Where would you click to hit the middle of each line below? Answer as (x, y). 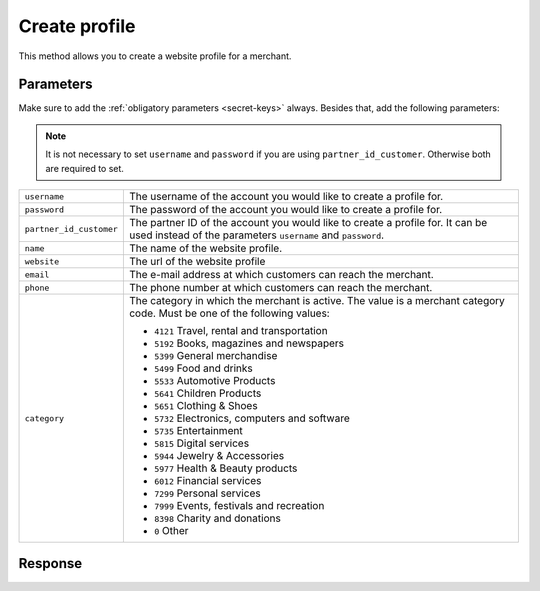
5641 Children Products (207, 393)
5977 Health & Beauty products (225, 468)
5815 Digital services (201, 443)
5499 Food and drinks (203, 368)
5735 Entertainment (198, 431)
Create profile (77, 26)
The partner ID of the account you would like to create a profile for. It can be (308, 223)
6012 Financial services (207, 481)
